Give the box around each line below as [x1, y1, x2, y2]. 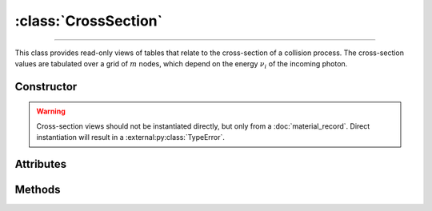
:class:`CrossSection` [14, 12, 163, 30]
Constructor [14, 80, 78, 94]
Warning [36, 106, 66, 116]
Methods [14, 182, 61, 196]
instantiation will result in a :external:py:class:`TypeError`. [36, 133, 226, 142]
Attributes [14, 157, 67, 171]
